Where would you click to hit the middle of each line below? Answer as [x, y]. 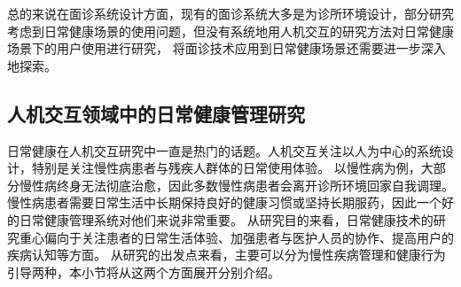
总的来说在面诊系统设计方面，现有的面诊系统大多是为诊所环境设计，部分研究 [230, 13]
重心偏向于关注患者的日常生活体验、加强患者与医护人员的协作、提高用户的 [236, 237]
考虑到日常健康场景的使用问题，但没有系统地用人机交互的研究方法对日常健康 [230, 31]
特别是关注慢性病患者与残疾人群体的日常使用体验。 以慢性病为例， [226, 168]
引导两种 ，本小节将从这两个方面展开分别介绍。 [144, 271]
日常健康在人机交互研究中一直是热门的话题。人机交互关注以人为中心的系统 [224, 150]
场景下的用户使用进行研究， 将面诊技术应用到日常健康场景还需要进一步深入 [227, 48]
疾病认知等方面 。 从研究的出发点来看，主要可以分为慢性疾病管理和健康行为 [227, 255]
